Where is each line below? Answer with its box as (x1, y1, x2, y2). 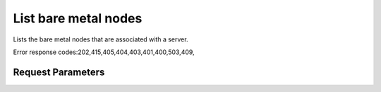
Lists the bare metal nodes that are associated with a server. (13, 35, 188, 44)
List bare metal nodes (13, 11, 143, 26)
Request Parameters (13, 66, 105, 78)
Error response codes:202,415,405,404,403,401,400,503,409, (13, 48, 195, 56)
